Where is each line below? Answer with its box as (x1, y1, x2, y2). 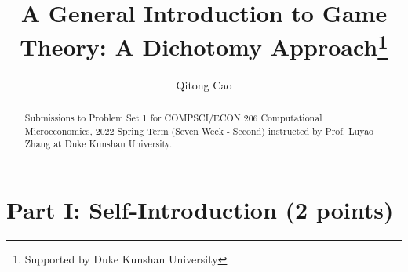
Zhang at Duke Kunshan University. (24, 137, 173, 151)
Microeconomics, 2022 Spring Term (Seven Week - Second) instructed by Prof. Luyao (24, 124, 374, 137)
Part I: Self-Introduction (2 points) (6, 194, 394, 225)
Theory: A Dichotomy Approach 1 (20, 27, 388, 63)
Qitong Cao (176, 76, 232, 92)
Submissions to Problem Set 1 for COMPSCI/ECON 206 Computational (24, 111, 322, 125)
